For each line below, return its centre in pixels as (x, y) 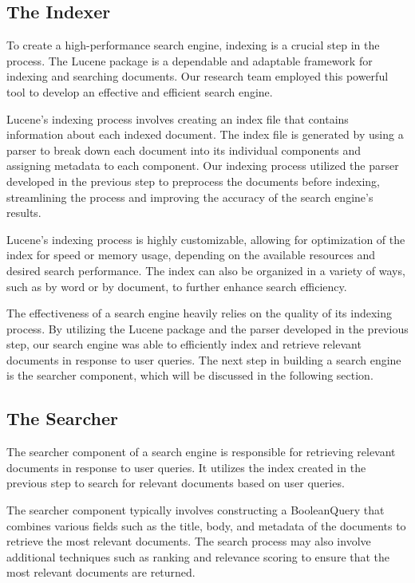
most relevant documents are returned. (101, 572)
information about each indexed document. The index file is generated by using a (205, 134)
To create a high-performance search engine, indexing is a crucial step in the (193, 45)
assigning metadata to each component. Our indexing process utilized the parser (203, 165)
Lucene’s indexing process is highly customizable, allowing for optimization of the (206, 239)
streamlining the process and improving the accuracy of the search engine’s (190, 197)
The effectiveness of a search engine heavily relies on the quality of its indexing (200, 313)
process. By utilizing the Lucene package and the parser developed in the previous (207, 328)
